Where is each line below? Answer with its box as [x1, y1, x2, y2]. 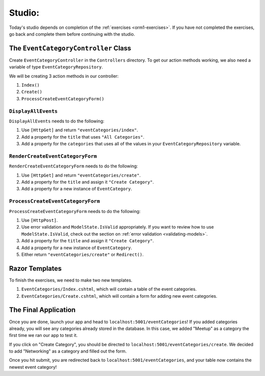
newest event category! [9, 364, 57, 370]
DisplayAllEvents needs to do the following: [9, 118, 105, 124]
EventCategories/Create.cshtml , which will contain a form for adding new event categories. [21, 293, 218, 299]
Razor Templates [9, 264, 62, 273]
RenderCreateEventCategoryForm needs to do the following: [9, 163, 138, 169]
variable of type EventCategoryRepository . [9, 64, 103, 70]
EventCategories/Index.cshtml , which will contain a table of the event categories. [21, 286, 197, 292]
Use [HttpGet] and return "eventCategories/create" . [21, 172, 141, 178]
